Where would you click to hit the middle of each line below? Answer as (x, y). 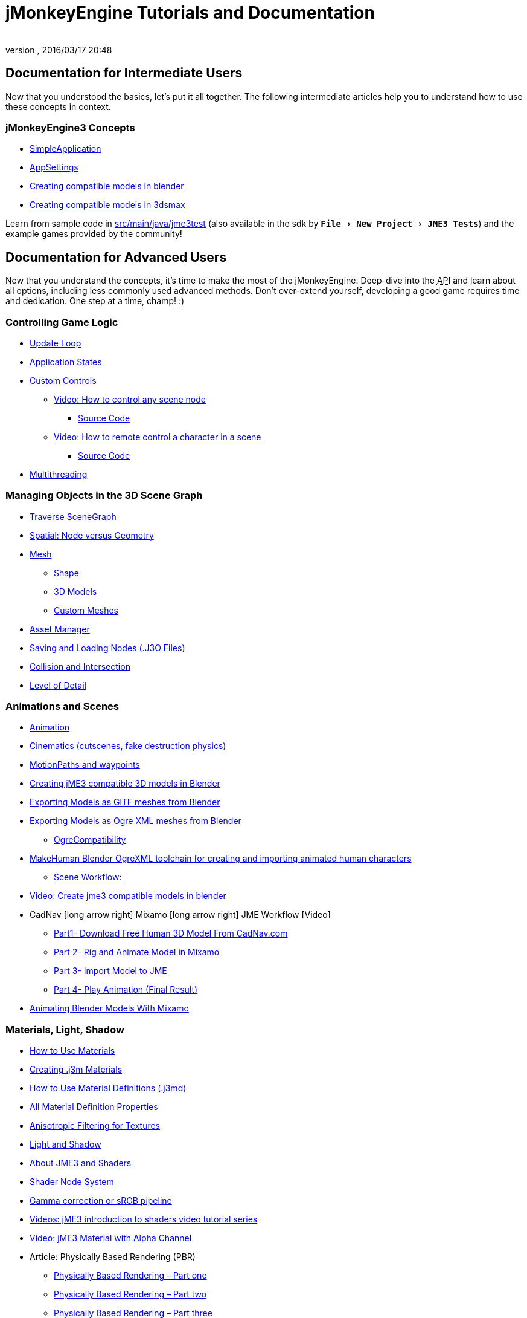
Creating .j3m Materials (76, 1070)
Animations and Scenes (62, 706)
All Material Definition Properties (94, 1107)
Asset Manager (60, 629)
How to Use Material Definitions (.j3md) (108, 1088)
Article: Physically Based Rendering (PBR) (113, 1257)
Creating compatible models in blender (107, 186)
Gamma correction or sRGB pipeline (101, 1201)
